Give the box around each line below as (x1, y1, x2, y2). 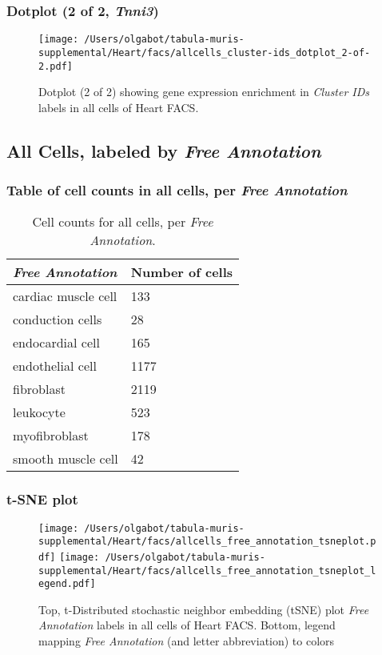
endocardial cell (13, 333, 100, 352)
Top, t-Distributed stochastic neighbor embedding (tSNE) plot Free (38, 601, 369, 617)
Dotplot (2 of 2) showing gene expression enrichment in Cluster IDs (38, 83, 370, 100)
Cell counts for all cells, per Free (32, 212, 213, 231)
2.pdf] (38, 60, 73, 72)
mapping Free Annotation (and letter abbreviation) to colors (38, 633, 335, 649)
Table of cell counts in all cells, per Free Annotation (6, 180, 348, 200)
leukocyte (13, 403, 66, 422)
